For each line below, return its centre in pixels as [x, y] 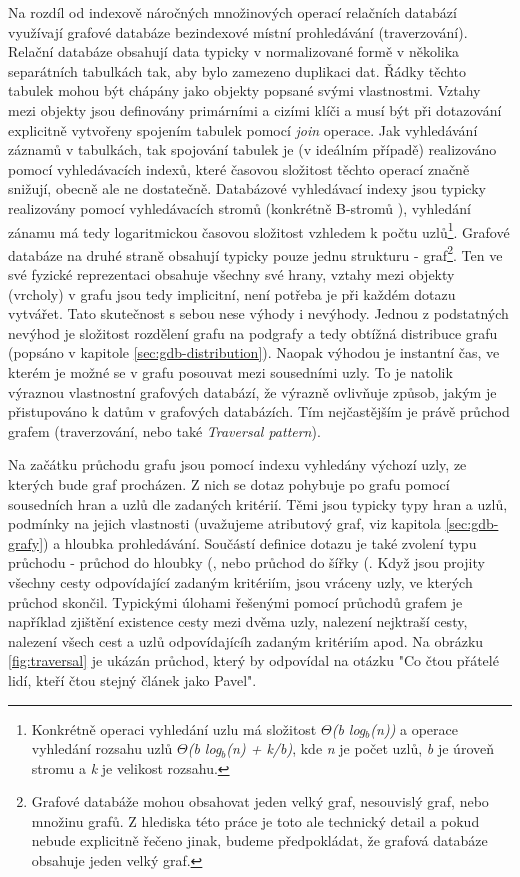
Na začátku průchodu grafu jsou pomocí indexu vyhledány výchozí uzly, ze [237, 464]
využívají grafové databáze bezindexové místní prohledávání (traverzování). [238, 31]
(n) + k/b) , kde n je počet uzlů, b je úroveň [360, 748]
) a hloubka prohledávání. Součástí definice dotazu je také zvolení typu [260, 542]
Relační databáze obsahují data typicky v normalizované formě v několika [234, 51]
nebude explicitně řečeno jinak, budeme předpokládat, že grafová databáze [259, 840]
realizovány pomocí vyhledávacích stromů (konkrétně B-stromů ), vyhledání [239, 207]
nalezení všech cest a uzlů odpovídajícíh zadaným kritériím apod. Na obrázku [246, 640]
